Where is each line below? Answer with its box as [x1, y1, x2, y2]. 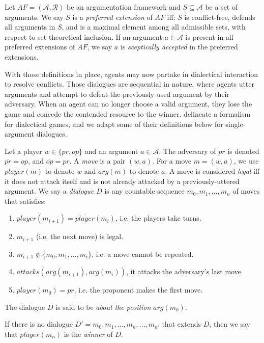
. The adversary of [159, 145, 216, 156]
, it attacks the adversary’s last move [126, 266, 241, 277]
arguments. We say [5, 11, 64, 22]
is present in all [185, 31, 233, 42]
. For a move [152, 155, 191, 166]
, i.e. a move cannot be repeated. [92, 248, 194, 259]
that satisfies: [5, 195, 46, 206]
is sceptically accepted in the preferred [120, 41, 238, 52]
